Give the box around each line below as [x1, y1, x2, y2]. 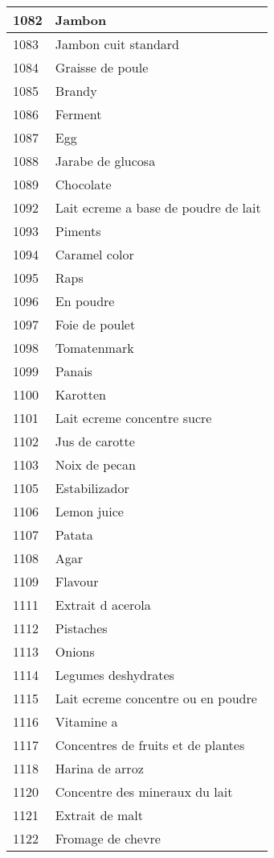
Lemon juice [55, 502, 124, 520]
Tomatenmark [55, 338, 134, 357]
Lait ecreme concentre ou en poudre [55, 689, 257, 707]
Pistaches [55, 619, 108, 637]
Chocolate [55, 175, 112, 193]
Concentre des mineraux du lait [55, 782, 233, 801]
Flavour [55, 572, 99, 591]
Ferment [55, 105, 102, 123]
